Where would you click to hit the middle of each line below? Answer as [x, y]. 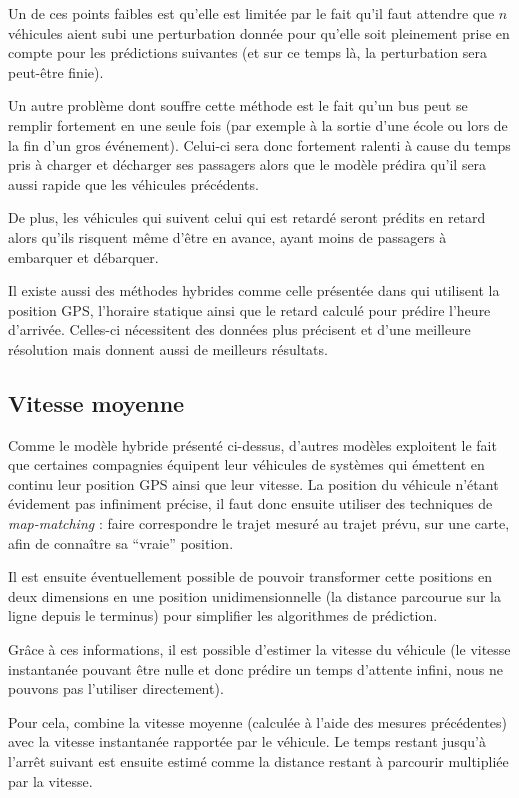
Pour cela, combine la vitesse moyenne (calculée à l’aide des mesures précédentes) [257, 721]
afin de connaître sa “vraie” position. [121, 542]
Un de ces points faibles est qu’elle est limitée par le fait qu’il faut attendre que [251, 13]
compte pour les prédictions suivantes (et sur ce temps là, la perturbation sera [248, 52]
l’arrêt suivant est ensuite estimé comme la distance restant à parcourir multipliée [258, 761]
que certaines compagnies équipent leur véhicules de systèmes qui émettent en [246, 464]
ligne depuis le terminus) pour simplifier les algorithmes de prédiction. [223, 615]
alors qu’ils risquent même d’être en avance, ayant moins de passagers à [227, 236]
